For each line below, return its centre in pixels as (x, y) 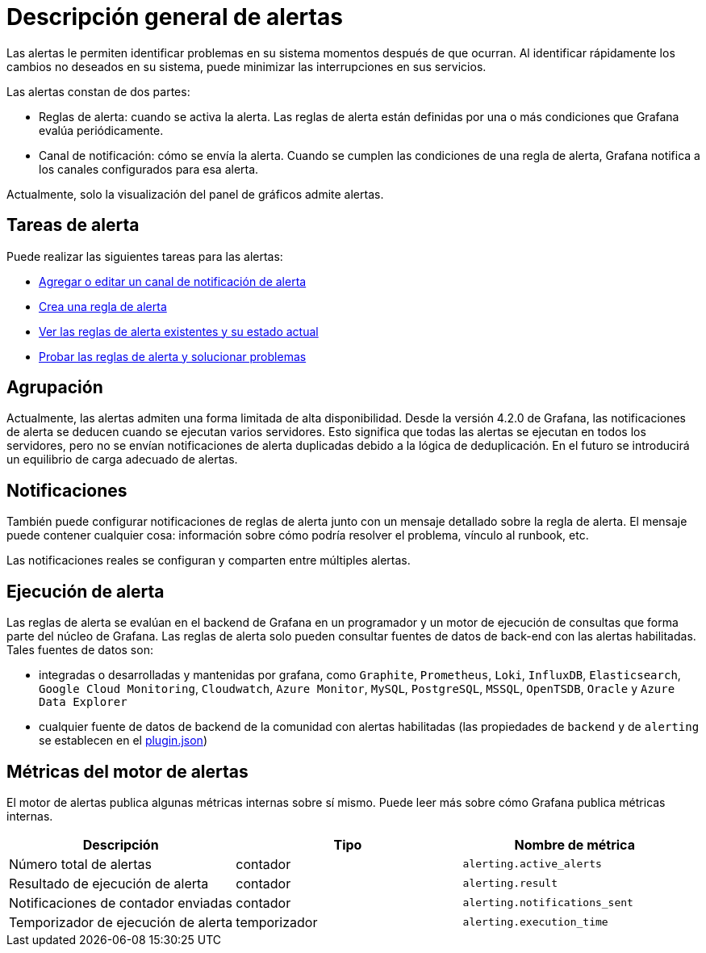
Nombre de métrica (574, 844)
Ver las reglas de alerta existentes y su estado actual (179, 331)
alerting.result (510, 884)
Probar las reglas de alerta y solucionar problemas (173, 356)
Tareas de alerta (73, 225)
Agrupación (55, 388)
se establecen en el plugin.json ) (123, 741)
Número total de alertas (80, 864)
